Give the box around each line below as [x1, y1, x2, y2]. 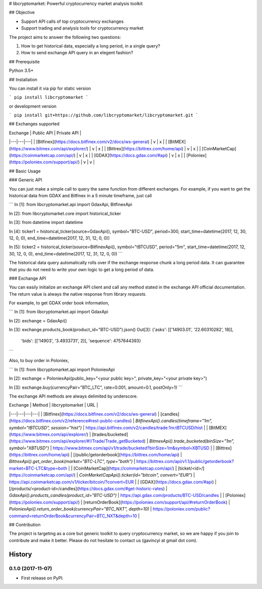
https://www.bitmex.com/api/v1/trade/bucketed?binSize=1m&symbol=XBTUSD [52, 445, 210, 451]
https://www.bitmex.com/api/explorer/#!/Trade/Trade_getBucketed [10, 438, 144, 444]
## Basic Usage [9, 168, 41, 174]
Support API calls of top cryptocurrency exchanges [21, 18, 124, 24]
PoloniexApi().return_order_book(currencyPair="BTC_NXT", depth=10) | [9, 506, 152, 512]
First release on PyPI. [21, 575, 64, 581]
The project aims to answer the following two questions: [9, 34, 121, 40]
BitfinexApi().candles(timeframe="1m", [135, 418, 213, 424]
